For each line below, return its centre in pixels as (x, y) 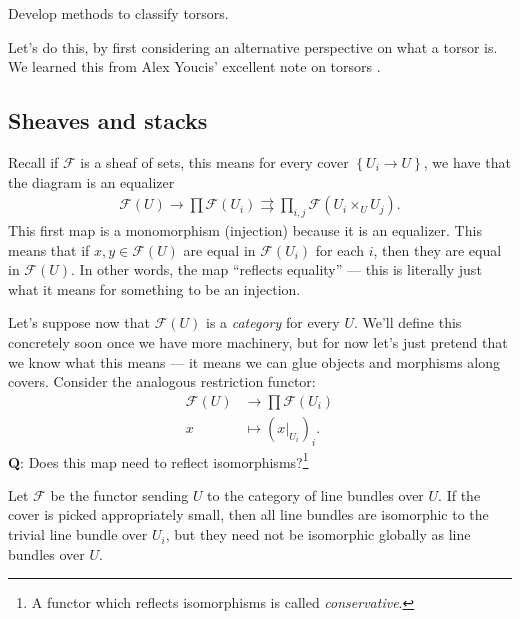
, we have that (467, 161)
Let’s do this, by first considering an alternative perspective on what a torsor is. (253, 46)
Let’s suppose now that (79, 322)
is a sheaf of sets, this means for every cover (214, 161)
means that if (49, 249)
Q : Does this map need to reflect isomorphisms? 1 (158, 460)
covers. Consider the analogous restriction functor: (162, 381)
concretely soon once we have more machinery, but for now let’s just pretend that (258, 341)
